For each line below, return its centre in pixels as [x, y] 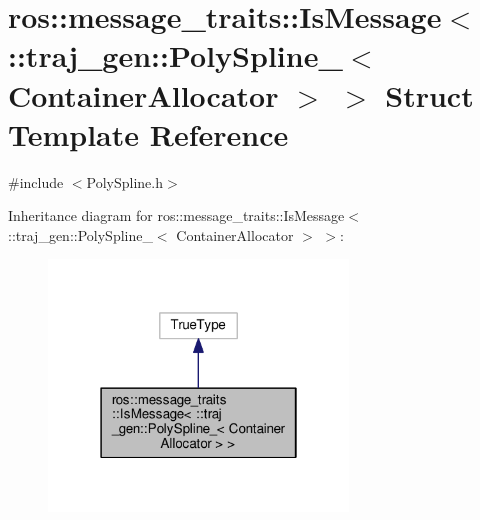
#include [36, 181]
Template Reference [148, 133]
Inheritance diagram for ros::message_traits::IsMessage [176, 215]
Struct [429, 94]
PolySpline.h [125, 181]
